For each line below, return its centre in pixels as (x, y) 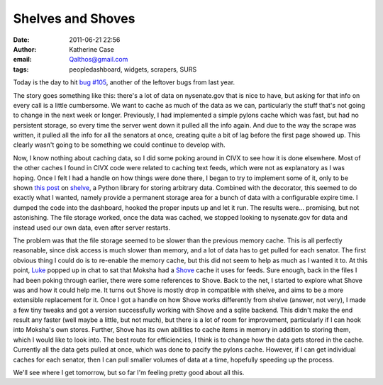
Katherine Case (92, 49)
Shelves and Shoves (74, 18)
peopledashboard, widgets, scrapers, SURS (133, 69)
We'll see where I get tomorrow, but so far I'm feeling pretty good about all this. (129, 373)
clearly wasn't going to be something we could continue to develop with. (120, 145)
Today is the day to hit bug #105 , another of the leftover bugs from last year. (124, 82)
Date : (21, 40)
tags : (21, 69)
